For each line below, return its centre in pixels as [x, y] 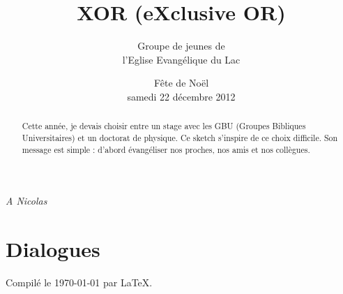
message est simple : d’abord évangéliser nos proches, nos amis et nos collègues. [166, 149]
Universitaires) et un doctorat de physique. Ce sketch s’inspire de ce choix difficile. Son [180, 137]
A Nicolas [26, 201]
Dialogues [53, 249]
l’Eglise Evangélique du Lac [181, 59]
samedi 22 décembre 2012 [181, 96]
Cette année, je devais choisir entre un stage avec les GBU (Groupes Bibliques [164, 126]
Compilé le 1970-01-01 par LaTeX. [79, 282]
